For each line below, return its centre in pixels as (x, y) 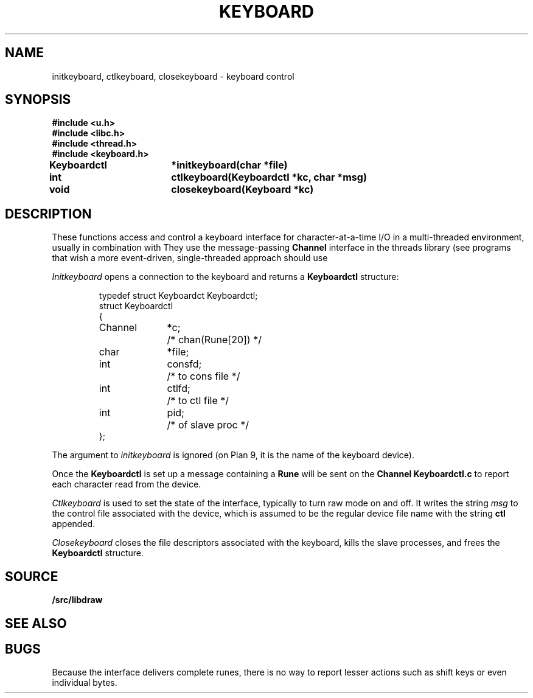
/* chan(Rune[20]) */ (214, 340)
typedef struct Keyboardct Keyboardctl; (178, 296)
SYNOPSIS (38, 100)
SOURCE (32, 576)
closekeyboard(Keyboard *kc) (242, 190)
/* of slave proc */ (208, 425)
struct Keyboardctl (136, 306)
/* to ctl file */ (198, 401)
